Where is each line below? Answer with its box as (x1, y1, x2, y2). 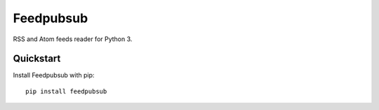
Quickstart (13, 53, 61, 65)
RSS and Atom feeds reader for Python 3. (13, 35, 133, 43)
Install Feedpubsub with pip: (13, 71, 95, 79)
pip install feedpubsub (25, 87, 107, 95)
